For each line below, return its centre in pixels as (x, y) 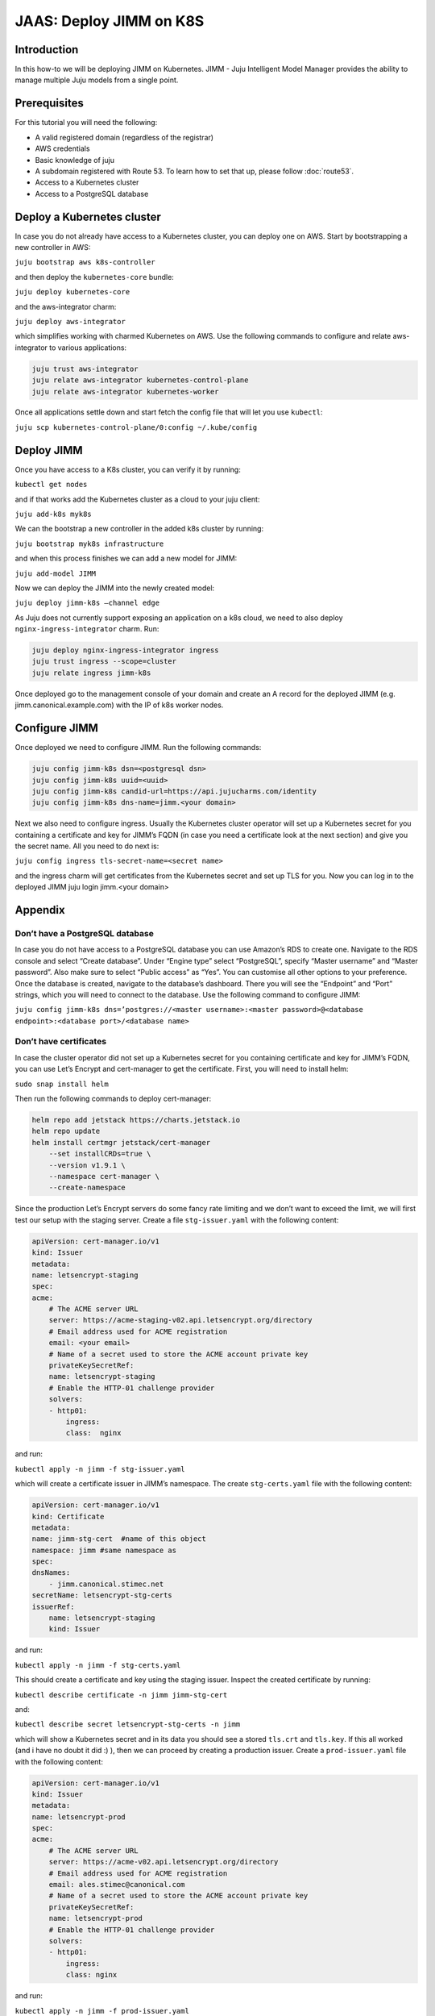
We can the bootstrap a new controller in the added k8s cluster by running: (139, 529)
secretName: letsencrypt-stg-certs (102, 1595)
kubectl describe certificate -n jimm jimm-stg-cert (121, 1695)
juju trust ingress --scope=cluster (104, 662)
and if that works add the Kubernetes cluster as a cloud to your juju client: (137, 499)
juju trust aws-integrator (85, 369)
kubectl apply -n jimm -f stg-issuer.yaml (100, 1469)
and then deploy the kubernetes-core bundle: (95, 277)
